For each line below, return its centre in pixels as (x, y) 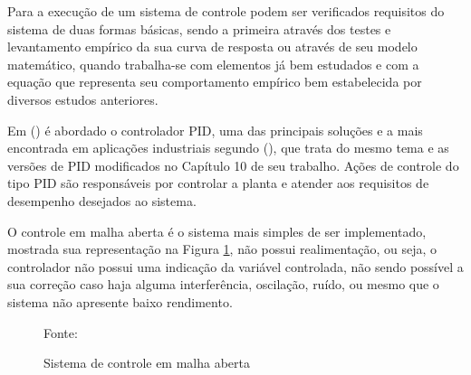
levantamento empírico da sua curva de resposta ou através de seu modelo (212, 47)
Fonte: (61, 332)
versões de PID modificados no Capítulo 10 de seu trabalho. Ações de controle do (233, 165)
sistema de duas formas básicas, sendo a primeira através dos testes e (199, 28)
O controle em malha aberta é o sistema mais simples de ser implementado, (217, 231)
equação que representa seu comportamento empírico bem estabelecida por (215, 82)
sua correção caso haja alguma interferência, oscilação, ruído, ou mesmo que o (223, 284)
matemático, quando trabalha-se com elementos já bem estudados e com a (213, 64)
